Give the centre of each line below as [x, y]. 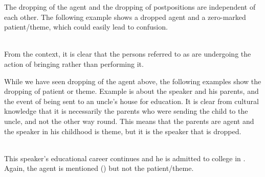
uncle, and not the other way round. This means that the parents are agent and [129, 121]
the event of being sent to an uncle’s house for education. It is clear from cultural [131, 101]
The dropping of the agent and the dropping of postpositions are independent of [130, 7]
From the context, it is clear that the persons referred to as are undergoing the [128, 54]
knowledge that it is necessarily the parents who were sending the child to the [126, 111]
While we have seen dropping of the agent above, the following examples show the [133, 81]
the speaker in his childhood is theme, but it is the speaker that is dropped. [123, 131]
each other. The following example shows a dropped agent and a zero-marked [125, 17]
